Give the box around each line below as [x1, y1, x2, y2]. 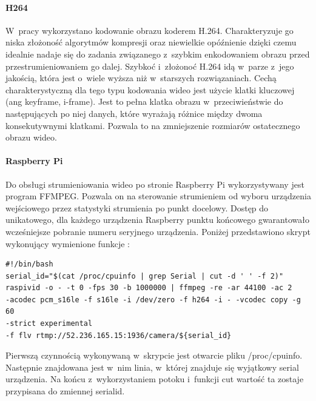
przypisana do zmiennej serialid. [5, 385, 125, 397]
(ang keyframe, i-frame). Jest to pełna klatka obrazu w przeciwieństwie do [5, 95, 283, 108]
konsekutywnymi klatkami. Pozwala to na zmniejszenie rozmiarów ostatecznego [5, 119, 300, 131]
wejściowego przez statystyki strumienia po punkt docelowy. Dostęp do [5, 201, 269, 214]
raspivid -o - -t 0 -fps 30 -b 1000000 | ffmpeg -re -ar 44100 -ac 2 [5, 283, 292, 293]
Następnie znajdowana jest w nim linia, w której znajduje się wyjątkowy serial [5, 360, 299, 373]
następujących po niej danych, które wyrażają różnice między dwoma [5, 107, 263, 119]
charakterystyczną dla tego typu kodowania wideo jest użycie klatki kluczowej [5, 83, 295, 96]
